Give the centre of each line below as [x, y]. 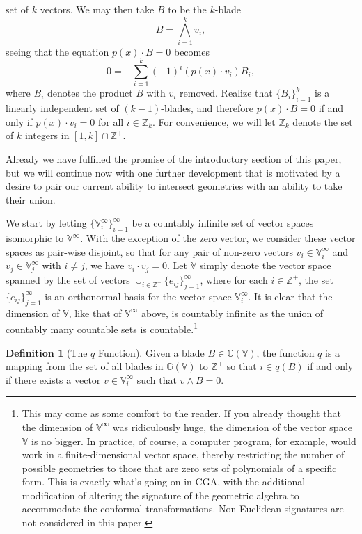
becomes [191, 51]
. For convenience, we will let [214, 121]
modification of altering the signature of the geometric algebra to [160, 495]
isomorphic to [35, 238]
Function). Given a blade [151, 352]
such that [157, 379]
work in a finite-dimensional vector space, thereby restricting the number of [183, 454]
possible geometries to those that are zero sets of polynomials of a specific [179, 468]
